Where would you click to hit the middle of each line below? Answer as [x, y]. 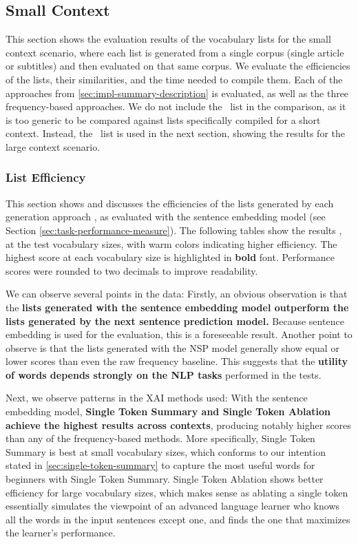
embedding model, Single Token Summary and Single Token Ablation [168, 411]
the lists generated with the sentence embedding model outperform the [177, 307]
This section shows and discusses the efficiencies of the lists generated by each [170, 203]
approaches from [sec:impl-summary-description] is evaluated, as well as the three [177, 93]
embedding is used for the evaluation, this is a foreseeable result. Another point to [179, 334]
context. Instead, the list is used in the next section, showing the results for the [175, 133]
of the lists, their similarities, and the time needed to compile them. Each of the [174, 79]
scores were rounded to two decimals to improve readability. [132, 270]
